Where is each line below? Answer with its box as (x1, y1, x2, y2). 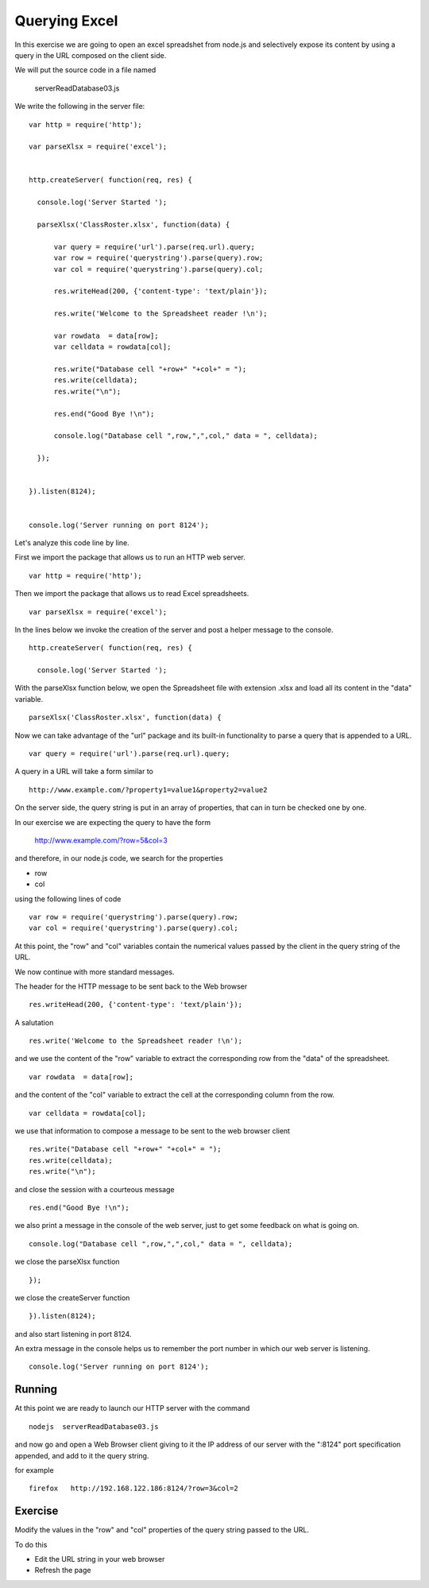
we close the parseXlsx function (14, 1257, 120, 1267)
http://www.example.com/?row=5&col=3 (34, 835, 168, 845)
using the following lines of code (14, 894, 122, 904)
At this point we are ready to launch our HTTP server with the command (14, 1404, 250, 1413)
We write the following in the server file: (14, 102, 145, 111)
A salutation (14, 1017, 54, 1027)
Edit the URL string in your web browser (34, 1555, 165, 1564)
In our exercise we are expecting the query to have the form (14, 817, 211, 827)
